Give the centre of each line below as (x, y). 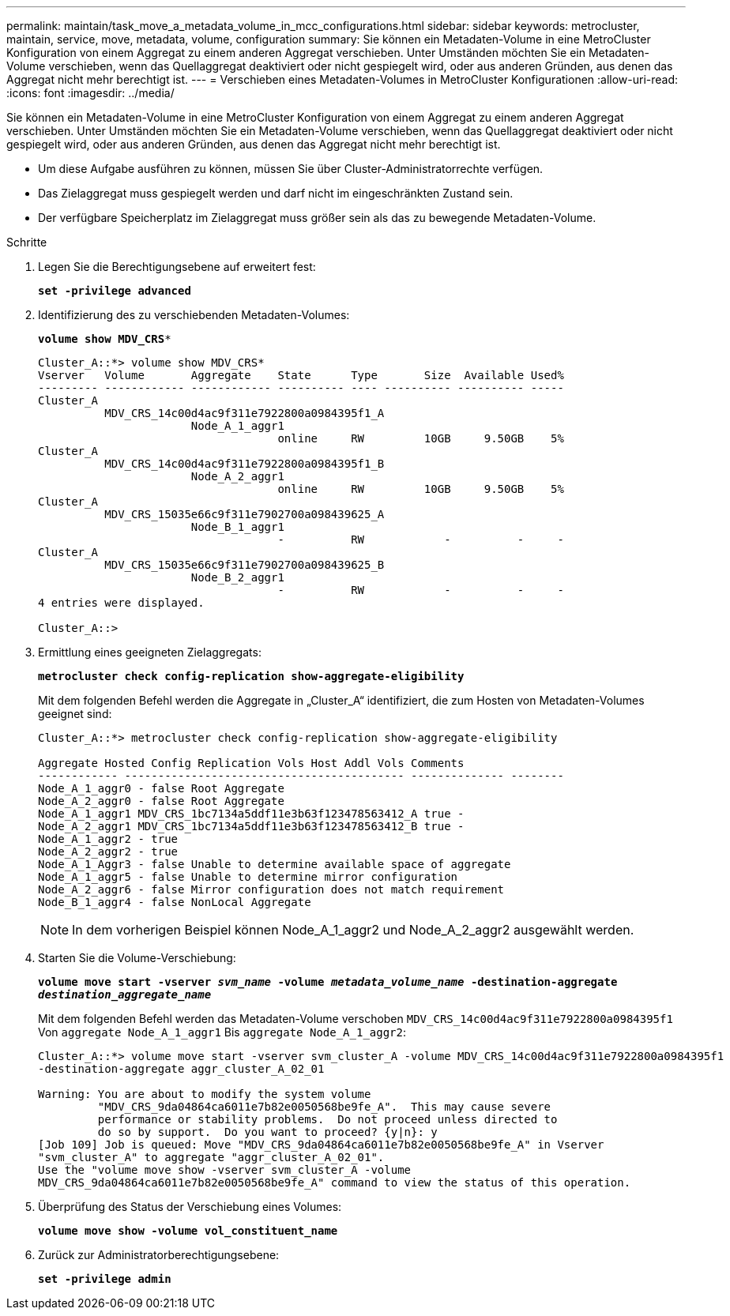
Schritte (27, 242)
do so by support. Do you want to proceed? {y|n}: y (267, 1132)
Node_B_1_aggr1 (237, 527)
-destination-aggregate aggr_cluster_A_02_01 (181, 1069)
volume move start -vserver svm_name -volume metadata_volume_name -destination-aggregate (328, 982)
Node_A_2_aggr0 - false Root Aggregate (161, 801)
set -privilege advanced (115, 291)
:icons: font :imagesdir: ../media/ (90, 93)
